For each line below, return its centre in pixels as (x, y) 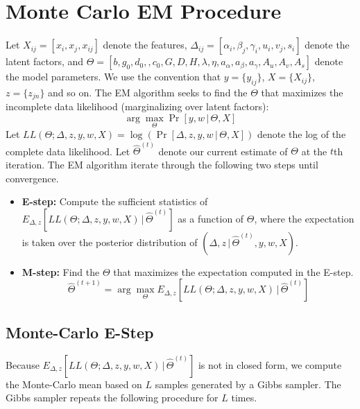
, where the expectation (304, 218)
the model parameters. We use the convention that (113, 77)
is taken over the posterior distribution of (110, 242)
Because (23, 364)
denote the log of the (301, 134)
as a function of (211, 218)
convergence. (32, 178)
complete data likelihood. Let (68, 151)
